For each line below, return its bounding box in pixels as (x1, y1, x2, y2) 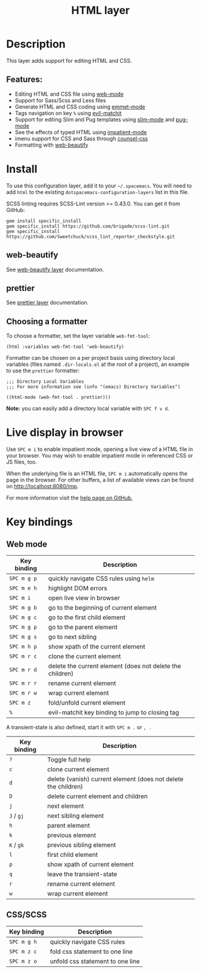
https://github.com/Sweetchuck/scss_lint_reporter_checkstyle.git (6, 234, 175, 240)
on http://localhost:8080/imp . (6, 483, 79, 490)
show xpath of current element (47, 860, 134, 869)
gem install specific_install (6, 218, 82, 224)
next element (47, 802, 84, 810)
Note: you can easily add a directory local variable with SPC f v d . (6, 405, 169, 412)
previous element (47, 831, 96, 839)
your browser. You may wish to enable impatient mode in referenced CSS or (6, 452, 193, 459)
